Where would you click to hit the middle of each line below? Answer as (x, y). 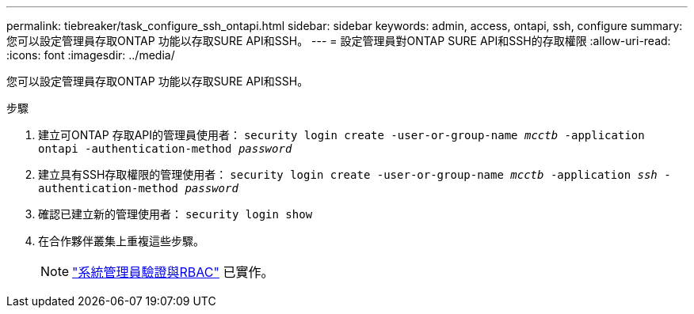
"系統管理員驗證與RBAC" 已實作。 (173, 272)
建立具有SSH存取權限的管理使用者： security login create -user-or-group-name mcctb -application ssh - (355, 174)
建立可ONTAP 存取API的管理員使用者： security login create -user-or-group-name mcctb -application (341, 135)
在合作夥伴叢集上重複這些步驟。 (121, 241)
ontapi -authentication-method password (165, 149)
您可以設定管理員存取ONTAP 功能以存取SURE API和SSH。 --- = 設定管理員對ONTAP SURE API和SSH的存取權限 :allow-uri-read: (339, 41)
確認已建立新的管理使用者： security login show (175, 214)
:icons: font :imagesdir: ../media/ (91, 55)
